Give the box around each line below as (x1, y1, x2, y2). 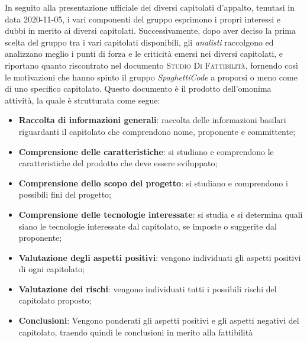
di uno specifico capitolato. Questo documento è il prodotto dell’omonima (5, 82, 272, 95)
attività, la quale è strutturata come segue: (5, 93, 160, 106)
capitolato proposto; (18, 294, 92, 306)
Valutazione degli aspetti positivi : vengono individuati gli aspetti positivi (18, 251, 301, 263)
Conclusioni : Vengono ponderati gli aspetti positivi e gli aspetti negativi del (18, 314, 299, 327)
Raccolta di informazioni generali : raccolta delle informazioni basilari (18, 114, 286, 126)
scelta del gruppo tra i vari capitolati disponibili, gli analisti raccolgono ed (5, 36, 274, 48)
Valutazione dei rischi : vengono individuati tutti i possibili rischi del (18, 282, 277, 295)
